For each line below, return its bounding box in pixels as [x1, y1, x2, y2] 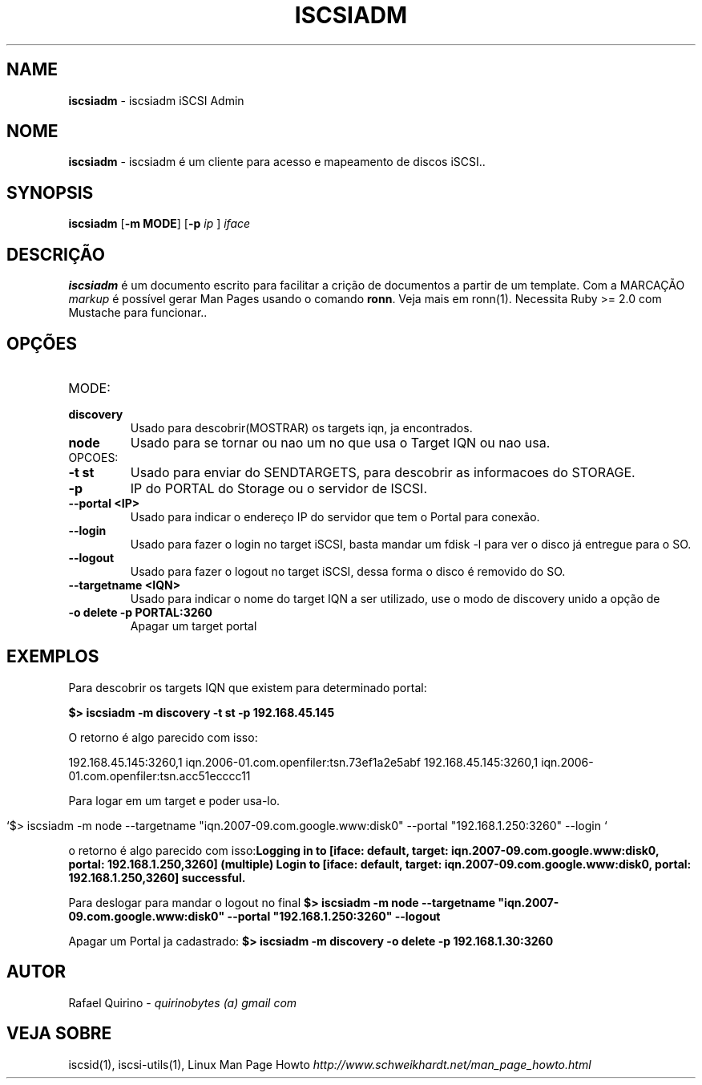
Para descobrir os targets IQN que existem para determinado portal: [68, 680, 427, 694]
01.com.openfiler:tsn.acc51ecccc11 [68, 768, 251, 783]
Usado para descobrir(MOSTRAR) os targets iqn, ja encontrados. [130, 420, 473, 435]
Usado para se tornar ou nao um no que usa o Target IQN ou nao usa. [130, 434, 551, 451]
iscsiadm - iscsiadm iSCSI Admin [68, 93, 244, 107]
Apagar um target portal [130, 618, 257, 633]
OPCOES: [68, 450, 119, 464]
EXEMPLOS [6, 646, 99, 667]
